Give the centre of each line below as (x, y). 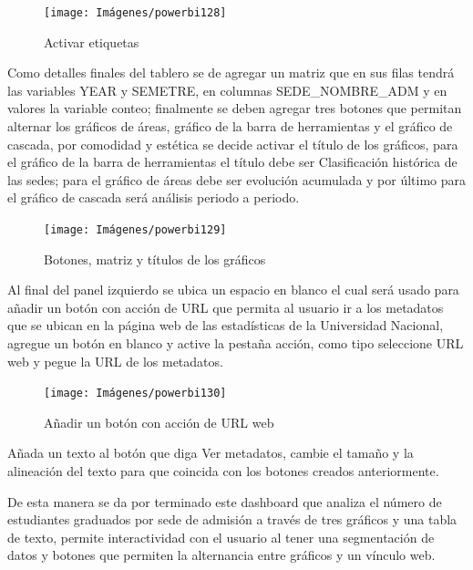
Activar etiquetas (92, 41)
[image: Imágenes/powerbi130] (135, 394)
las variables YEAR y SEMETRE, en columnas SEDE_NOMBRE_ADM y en (227, 90)
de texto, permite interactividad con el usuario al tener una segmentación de (221, 537)
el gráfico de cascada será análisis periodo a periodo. (154, 197)
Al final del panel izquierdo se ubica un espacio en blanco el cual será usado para (233, 290)
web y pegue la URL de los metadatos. (115, 361)
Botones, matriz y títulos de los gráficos (155, 259)
